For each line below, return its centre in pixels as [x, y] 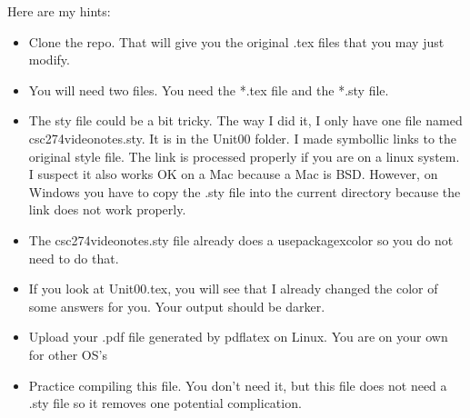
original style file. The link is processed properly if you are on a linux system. [244, 156]
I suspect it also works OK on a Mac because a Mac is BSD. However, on [233, 174]
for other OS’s [68, 354]
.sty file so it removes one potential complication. [165, 403]
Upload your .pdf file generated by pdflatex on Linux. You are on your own [238, 337]
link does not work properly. [107, 209]
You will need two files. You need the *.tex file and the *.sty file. [209, 90]
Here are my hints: [59, 11]
